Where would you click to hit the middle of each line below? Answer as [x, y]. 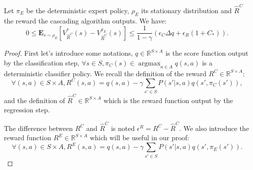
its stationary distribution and [186, 10]
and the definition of [34, 100]
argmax [149, 63]
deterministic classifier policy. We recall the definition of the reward [105, 73]
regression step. [27, 110]
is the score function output [207, 53]
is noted [123, 128]
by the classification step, [42, 62]
